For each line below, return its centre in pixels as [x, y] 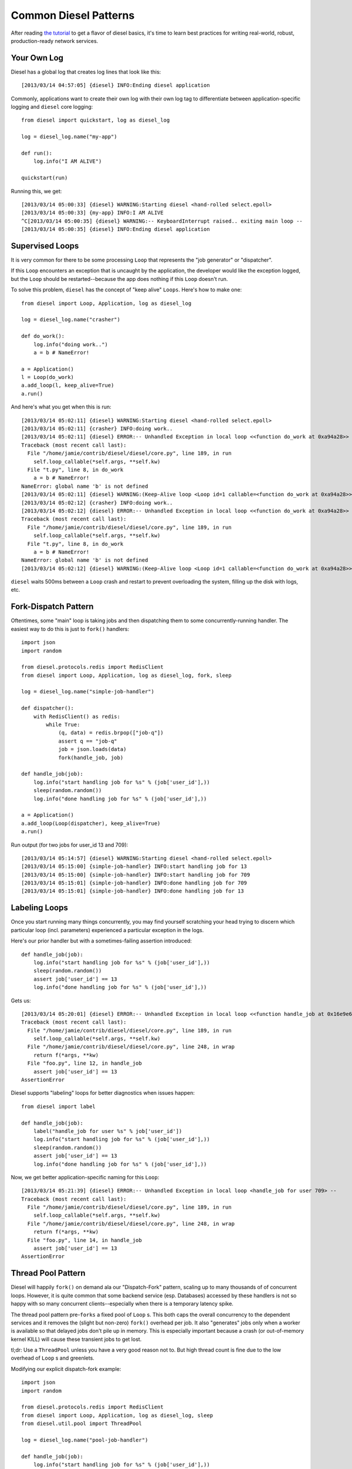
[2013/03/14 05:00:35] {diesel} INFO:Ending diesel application [116, 229]
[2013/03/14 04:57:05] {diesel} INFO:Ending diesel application [116, 85]
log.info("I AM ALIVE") [67, 161]
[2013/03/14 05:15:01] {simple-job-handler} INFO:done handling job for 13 [133, 891]
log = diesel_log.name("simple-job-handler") [88, 692]
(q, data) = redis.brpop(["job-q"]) [111, 733]
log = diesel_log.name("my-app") [69, 137]
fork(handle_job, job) [91, 757]
